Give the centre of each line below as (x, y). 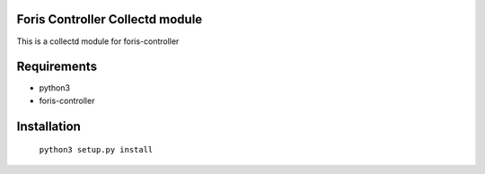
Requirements (57, 67)
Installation (48, 126)
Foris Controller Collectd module (110, 19)
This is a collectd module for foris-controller (98, 41)
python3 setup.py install (96, 150)
